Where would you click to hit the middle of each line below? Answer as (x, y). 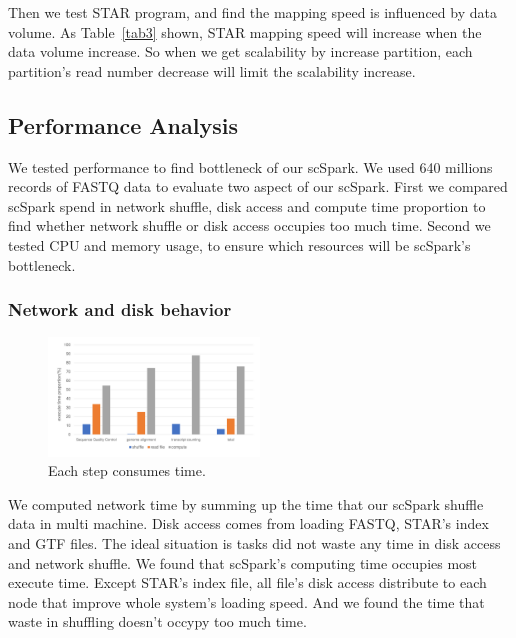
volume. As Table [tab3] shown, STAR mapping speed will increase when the (245, 31)
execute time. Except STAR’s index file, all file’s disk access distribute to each (247, 582)
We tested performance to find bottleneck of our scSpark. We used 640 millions (250, 166)
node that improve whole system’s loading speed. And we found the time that (246, 601)
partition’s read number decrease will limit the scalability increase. (212, 70)
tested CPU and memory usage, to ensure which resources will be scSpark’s (239, 244)
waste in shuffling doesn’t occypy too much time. (157, 621)
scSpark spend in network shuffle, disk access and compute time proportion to (247, 205)
